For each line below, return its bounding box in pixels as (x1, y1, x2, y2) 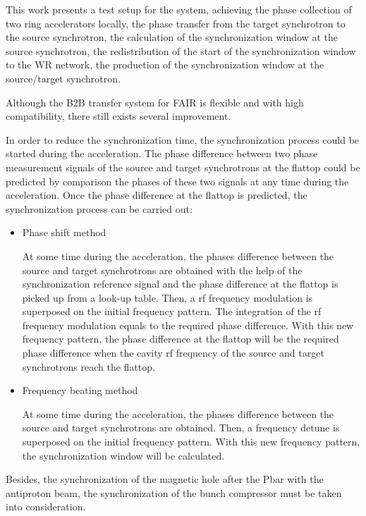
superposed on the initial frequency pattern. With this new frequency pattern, (22, 434, 360, 449)
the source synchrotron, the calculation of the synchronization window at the (6, 30, 338, 44)
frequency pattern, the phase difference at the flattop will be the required (22, 331, 339, 346)
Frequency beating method (22, 383, 138, 398)
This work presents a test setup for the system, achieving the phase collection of (6, 2, 352, 16)
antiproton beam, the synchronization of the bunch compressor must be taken (6, 485, 342, 500)
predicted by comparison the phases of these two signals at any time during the (6, 173, 349, 188)
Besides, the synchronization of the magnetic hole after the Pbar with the (6, 472, 324, 486)
